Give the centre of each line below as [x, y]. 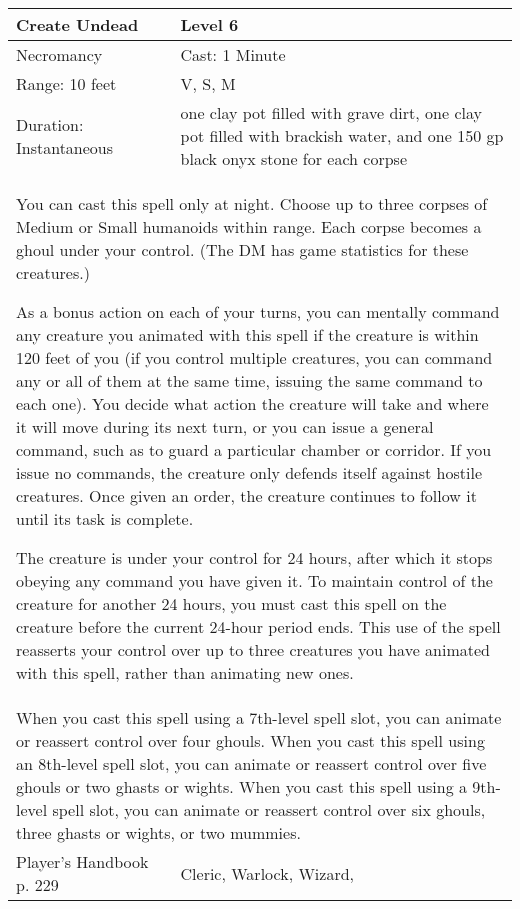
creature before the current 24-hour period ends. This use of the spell [258, 626]
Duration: [50, 124]
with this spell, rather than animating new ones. [185, 672]
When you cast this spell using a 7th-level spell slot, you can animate [259, 717]
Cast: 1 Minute [233, 54]
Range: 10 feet [66, 83]
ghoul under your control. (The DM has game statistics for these [242, 249]
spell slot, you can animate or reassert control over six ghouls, [269, 809]
